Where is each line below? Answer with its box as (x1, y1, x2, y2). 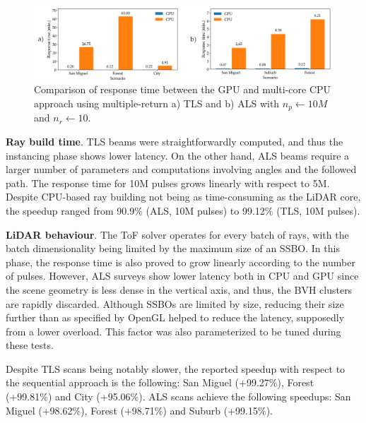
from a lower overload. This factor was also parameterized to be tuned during (6, 323, 341, 338)
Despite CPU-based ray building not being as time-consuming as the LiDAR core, (6, 189, 361, 204)
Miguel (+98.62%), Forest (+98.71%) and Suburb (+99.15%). (6, 403, 273, 417)
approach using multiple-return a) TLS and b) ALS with (34, 95, 280, 110)
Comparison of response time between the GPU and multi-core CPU (34, 82, 331, 97)
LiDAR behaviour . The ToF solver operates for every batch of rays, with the (6, 227, 349, 242)
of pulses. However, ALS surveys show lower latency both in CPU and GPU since (6, 268, 359, 283)
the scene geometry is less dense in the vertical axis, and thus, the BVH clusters (6, 282, 353, 297)
